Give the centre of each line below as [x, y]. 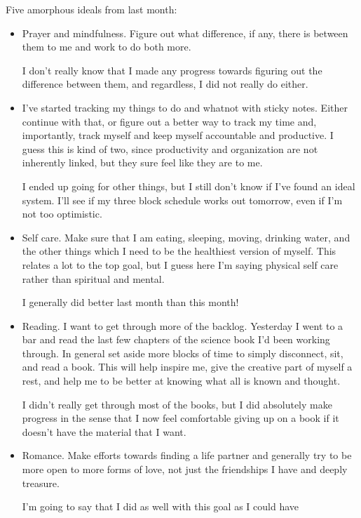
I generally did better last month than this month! [130, 302]
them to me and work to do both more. [107, 47]
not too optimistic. [62, 214]
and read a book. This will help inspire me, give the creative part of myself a [187, 367]
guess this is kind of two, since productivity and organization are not [170, 148]
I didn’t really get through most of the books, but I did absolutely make [177, 404]
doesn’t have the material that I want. [104, 431]
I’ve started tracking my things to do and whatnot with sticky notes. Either [185, 107]
